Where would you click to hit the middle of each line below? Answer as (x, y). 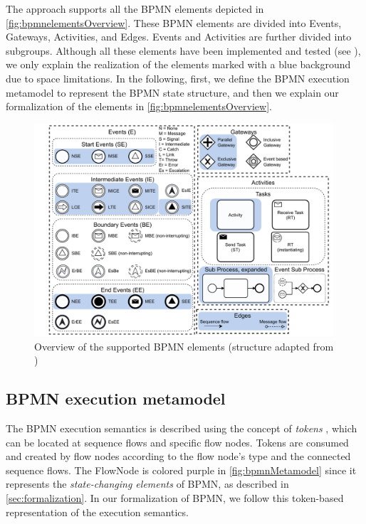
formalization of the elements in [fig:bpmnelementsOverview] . (139, 106)
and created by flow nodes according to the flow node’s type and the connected (178, 456)
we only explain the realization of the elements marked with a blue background (178, 64)
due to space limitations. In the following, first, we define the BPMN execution (178, 78)
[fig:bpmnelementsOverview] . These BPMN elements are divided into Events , (174, 22)
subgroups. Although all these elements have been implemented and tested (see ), (183, 50)
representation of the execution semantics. (97, 512)
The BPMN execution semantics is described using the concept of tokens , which (182, 428)
